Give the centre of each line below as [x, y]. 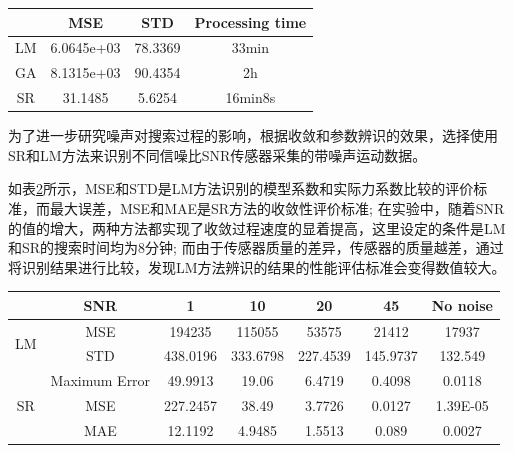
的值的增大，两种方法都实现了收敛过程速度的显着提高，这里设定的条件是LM [257, 227]
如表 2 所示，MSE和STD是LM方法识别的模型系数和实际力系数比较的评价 [241, 188]
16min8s [250, 97]
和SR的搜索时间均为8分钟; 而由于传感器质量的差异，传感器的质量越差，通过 [256, 247]
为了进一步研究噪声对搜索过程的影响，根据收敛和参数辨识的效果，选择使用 [253, 135]
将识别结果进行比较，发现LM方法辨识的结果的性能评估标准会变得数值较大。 [257, 266]
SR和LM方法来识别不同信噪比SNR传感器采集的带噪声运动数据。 [217, 154]
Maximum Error [100, 380]
